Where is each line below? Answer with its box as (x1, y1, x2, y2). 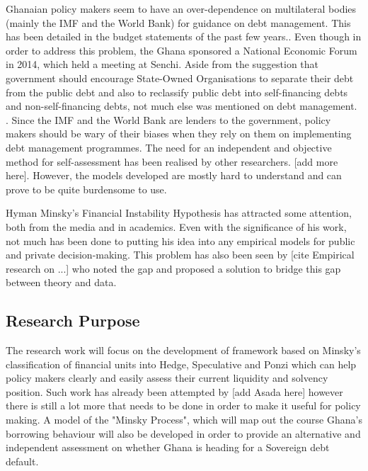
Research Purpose (6, 310, 140, 331)
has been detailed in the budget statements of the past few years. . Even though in (6, 29, 362, 44)
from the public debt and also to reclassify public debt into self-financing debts (6, 84, 348, 99)
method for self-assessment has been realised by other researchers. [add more (6, 154, 338, 169)
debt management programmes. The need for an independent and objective (6, 140, 332, 154)
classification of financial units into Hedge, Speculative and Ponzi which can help (6, 356, 357, 371)
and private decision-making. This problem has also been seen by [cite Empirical (6, 247, 355, 262)
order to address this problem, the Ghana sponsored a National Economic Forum (6, 42, 357, 57)
